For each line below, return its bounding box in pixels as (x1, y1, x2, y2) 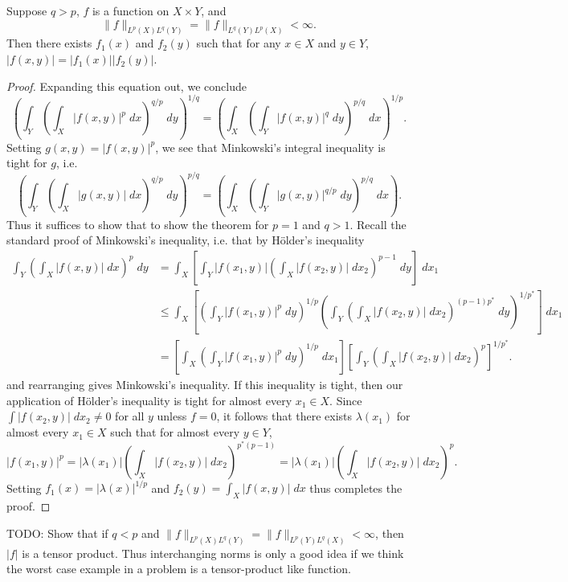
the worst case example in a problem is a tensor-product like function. (6, 560, 352, 577)
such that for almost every (110, 424, 240, 441)
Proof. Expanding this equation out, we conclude (6, 77, 247, 94)
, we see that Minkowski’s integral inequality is (155, 138, 386, 155)
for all (115, 408, 145, 424)
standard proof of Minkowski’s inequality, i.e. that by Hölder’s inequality (6, 232, 365, 248)
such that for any (196, 35, 281, 51)
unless (157, 408, 187, 424)
